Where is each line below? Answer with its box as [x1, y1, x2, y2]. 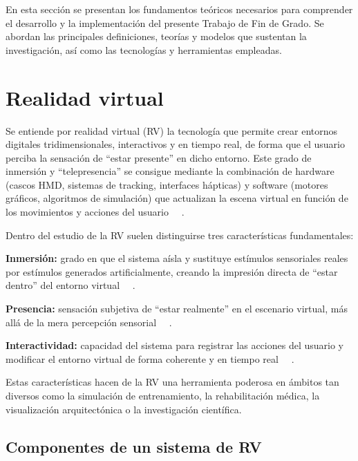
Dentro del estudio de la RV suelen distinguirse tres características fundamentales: [6, 227, 354, 242]
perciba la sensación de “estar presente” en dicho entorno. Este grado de [6, 150, 312, 164]
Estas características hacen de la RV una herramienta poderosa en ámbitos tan [6, 375, 339, 389]
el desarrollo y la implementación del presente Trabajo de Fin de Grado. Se [6, 15, 324, 30]
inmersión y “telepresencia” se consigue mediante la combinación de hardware [6, 164, 335, 178]
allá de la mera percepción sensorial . [6, 314, 172, 329]
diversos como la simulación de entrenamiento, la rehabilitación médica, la [6, 388, 320, 402]
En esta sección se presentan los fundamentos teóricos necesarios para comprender [6, 2, 353, 16]
